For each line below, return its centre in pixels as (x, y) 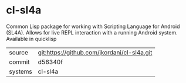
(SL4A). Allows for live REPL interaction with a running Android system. (92, 32)
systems (21, 71)
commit (19, 62)
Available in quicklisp (31, 39)
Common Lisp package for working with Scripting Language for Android (93, 26)
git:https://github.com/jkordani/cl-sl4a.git (95, 52)
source (18, 52)
